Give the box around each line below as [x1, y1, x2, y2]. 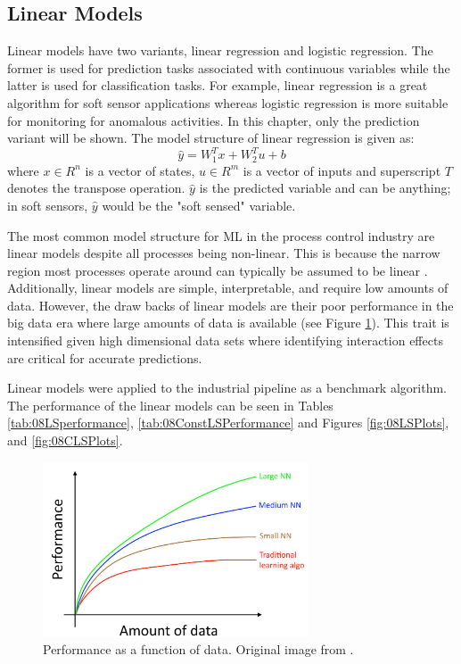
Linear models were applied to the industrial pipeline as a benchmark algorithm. [7, 378, 447, 397]
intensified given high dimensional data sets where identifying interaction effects [7, 331, 443, 350]
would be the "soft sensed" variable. [102, 195, 296, 214]
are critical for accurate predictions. [7, 348, 202, 367]
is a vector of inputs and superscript [243, 161, 441, 179]
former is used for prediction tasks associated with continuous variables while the [7, 58, 450, 77]
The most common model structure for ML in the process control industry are [7, 226, 435, 245]
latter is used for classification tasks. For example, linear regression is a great [7, 76, 428, 95]
